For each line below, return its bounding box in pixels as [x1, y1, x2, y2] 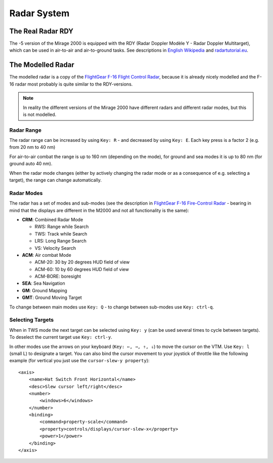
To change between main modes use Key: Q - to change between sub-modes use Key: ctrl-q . [9, 304, 214, 310]
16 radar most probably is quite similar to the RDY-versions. [9, 81, 133, 87]
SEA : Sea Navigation [22, 280, 65, 286]
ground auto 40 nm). [9, 161, 53, 167]
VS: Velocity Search [34, 245, 76, 251]
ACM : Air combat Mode [22, 252, 72, 258]
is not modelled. [23, 111, 57, 118]
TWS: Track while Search [34, 230, 87, 237]
